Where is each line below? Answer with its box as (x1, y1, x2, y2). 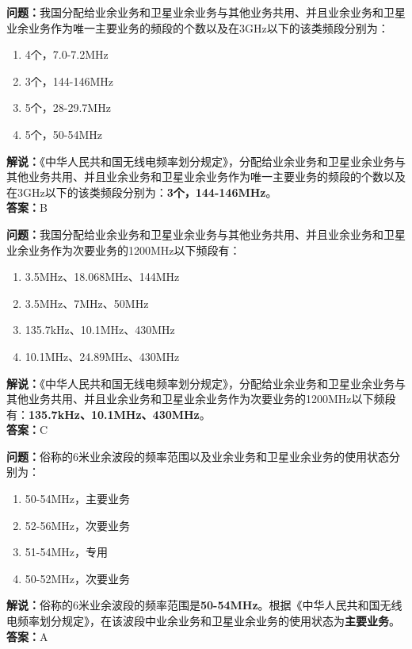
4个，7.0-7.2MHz (25, 46, 109, 63)
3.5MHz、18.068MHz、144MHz (25, 268, 180, 285)
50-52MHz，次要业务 (25, 570, 131, 586)
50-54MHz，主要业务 (25, 490, 131, 507)
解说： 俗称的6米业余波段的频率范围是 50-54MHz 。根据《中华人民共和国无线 (6, 597, 402, 613)
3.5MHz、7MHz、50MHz (25, 294, 149, 311)
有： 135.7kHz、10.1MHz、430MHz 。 (6, 405, 211, 422)
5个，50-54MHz (25, 125, 103, 142)
